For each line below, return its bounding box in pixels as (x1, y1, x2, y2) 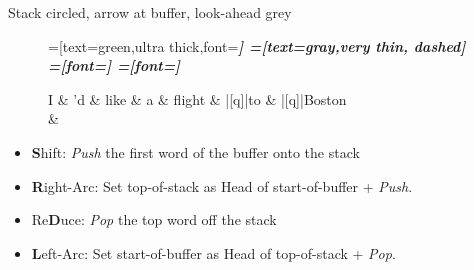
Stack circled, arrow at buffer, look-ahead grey (8, 2, 292, 22)
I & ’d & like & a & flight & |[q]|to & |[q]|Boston (48, 88, 347, 109)
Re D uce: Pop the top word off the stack (31, 209, 277, 230)
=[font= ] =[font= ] (48, 55, 181, 76)
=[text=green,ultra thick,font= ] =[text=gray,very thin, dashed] (48, 35, 466, 56)
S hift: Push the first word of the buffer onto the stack (31, 141, 360, 162)
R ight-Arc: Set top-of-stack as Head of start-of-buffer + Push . (31, 175, 413, 196)
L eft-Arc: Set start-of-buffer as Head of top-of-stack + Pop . (31, 242, 396, 263)
